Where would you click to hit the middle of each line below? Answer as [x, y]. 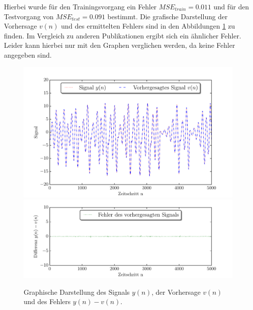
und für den [231, 6]
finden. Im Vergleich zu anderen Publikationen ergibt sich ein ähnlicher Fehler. [123, 35]
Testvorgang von [29, 16]
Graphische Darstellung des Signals [77, 292]
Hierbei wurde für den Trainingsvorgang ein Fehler [80, 6]
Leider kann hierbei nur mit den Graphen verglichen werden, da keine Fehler [120, 45]
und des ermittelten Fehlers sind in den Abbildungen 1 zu [148, 26]
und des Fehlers [47, 301]
